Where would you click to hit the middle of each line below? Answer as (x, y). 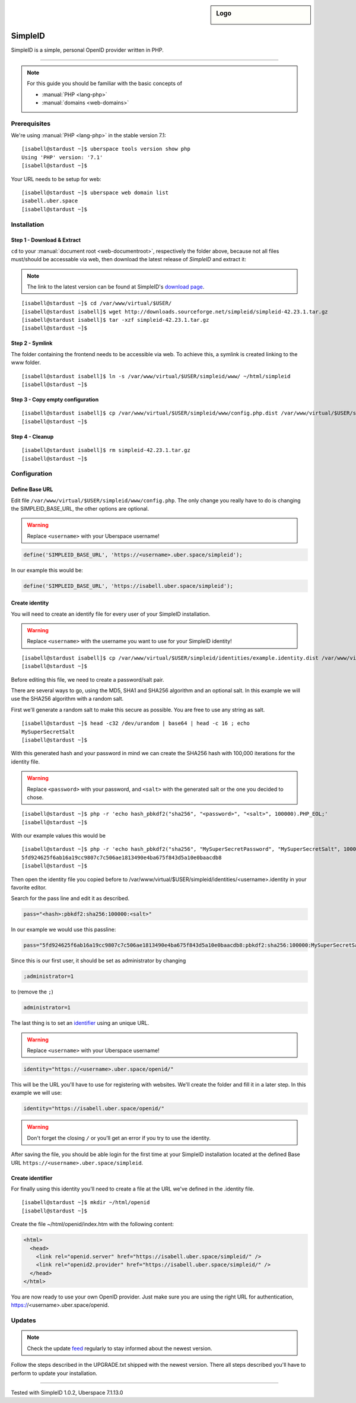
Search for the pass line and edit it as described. (70, 898)
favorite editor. (29, 888)
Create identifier (32, 1178)
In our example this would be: (47, 570)
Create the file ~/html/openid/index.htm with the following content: (93, 1224)
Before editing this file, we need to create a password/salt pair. (88, 679)
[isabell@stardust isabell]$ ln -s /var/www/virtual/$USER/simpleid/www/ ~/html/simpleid (156, 376)
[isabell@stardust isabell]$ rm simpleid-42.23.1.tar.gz (106, 450)
